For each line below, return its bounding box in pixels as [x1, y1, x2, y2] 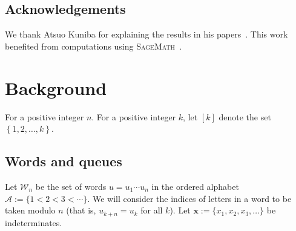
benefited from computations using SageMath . [5, 39, 182, 52]
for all [140, 204, 163, 216]
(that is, [66, 204, 96, 216]
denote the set [219, 110, 271, 123]
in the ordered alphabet [151, 180, 239, 192]
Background [5, 75, 107, 100]
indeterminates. [5, 216, 62, 229]
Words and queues [5, 152, 122, 171]
